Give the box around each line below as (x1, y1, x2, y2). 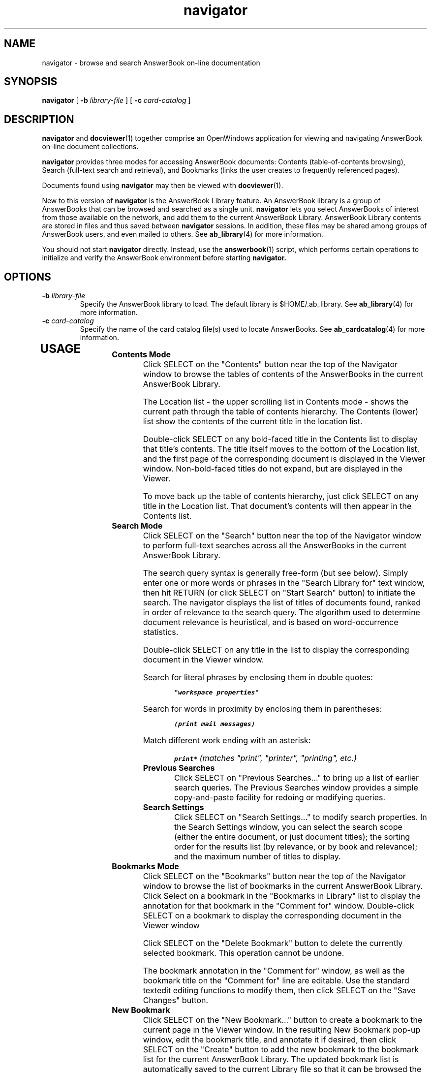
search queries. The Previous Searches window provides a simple (174, 783, 418, 793)
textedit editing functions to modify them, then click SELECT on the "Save (143, 985, 416, 996)
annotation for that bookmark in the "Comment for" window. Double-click (143, 901, 414, 911)
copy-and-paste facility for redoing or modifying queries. (174, 792, 386, 803)
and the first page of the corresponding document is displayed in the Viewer (143, 454, 426, 464)
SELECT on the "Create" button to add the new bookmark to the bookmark (143, 1044, 419, 1055)
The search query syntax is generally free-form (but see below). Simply (143, 568, 408, 578)
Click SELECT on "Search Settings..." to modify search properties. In (174, 812, 427, 822)
